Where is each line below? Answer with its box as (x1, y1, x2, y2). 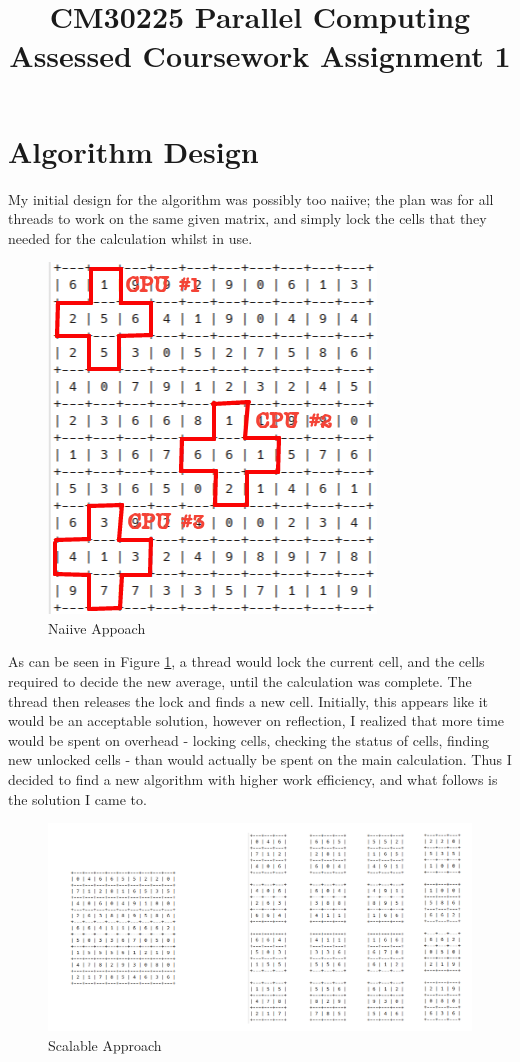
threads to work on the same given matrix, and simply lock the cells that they (8, 208, 487, 229)
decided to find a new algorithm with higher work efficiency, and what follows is (8, 769, 498, 790)
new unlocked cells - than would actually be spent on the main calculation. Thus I (8, 749, 512, 770)
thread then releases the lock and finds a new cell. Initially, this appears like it (8, 690, 489, 711)
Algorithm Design (8, 130, 259, 171)
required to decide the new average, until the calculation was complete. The (8, 671, 472, 692)
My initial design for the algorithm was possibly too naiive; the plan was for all (8, 188, 494, 209)
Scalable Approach (48, 1035, 162, 1056)
